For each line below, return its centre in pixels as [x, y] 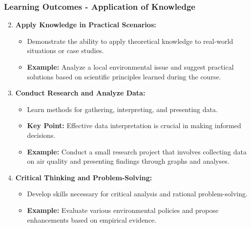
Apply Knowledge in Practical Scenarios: [86, 25]
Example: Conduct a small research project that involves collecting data [137, 151]
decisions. [41, 135]
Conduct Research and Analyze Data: [80, 93]
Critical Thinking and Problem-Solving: [84, 177]
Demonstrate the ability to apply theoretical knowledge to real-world [130, 41]
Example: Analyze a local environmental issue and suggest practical [130, 67]
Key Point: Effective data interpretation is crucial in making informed [134, 125]
